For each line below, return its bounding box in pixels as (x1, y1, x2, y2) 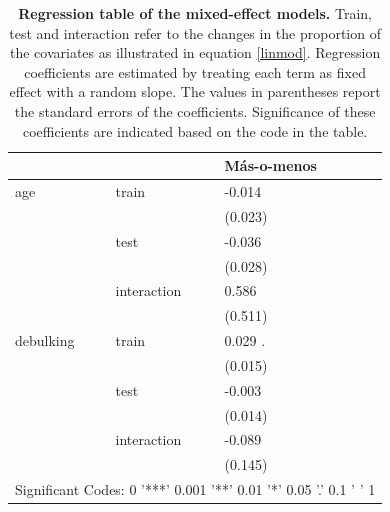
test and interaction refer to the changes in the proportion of (9, 22, 381, 43)
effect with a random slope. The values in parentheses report (9, 81, 381, 102)
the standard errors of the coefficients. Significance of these (14, 100, 376, 121)
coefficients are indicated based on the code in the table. (22, 120, 368, 141)
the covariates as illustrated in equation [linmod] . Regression (10, 42, 381, 63)
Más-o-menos (224, 155, 317, 176)
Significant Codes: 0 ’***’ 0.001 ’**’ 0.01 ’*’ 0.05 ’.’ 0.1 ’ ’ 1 (15, 479, 376, 500)
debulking (15, 330, 75, 351)
